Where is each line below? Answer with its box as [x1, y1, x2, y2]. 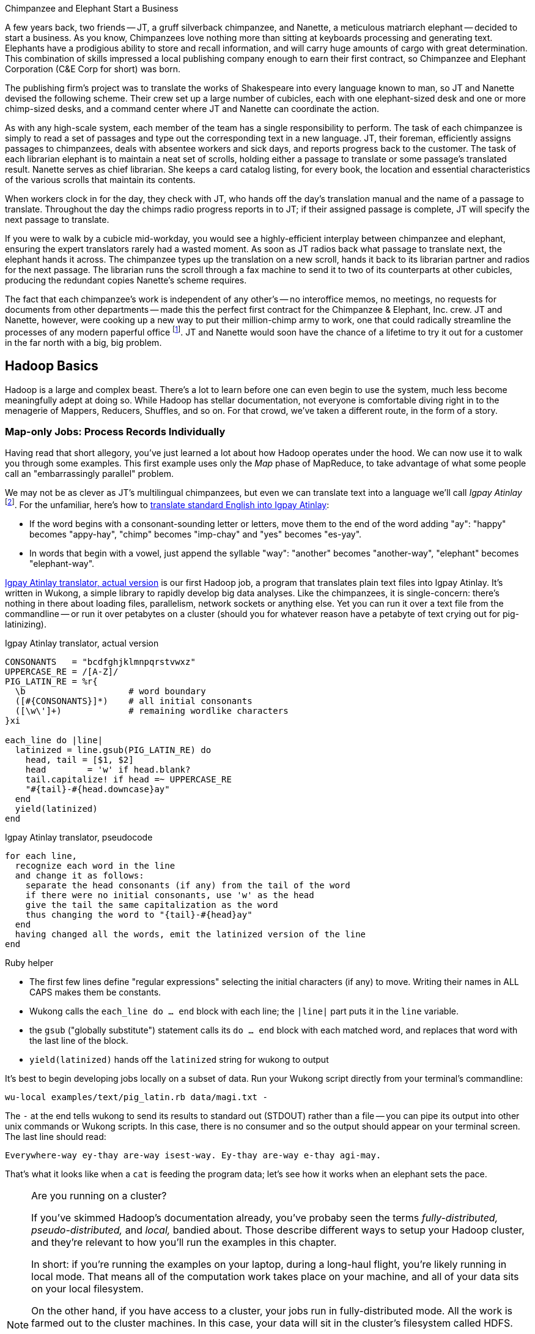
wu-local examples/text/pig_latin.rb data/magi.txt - [5, 1092, 268, 1102]
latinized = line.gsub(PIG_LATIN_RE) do [15, 744, 212, 755]
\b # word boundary [15, 686, 206, 696]
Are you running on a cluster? [31, 1189, 167, 1202]
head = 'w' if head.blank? [25, 764, 191, 774]
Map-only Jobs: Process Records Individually [5, 425, 226, 438]
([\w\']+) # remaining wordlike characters [15, 705, 289, 716]
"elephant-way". [29, 558, 95, 569]
